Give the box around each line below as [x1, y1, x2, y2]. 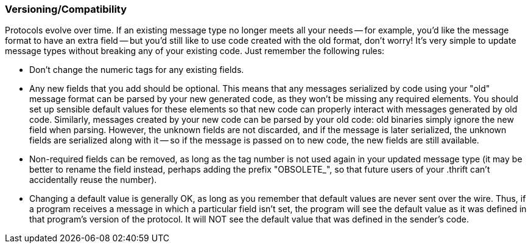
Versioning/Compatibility [5, 3, 127, 15]
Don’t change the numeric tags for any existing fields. [29, 64, 244, 75]
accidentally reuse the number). [29, 174, 157, 185]
